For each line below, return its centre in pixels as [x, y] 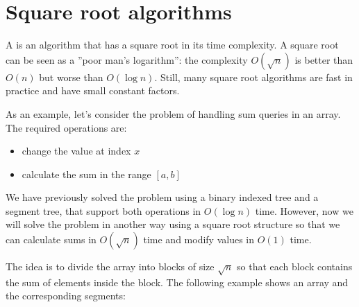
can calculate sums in [51, 239]
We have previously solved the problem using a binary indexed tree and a [162, 197]
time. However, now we [304, 210]
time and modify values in [199, 239]
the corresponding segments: [66, 296]
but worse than [71, 77]
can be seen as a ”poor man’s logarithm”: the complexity [127, 59]
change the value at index [76, 151]
